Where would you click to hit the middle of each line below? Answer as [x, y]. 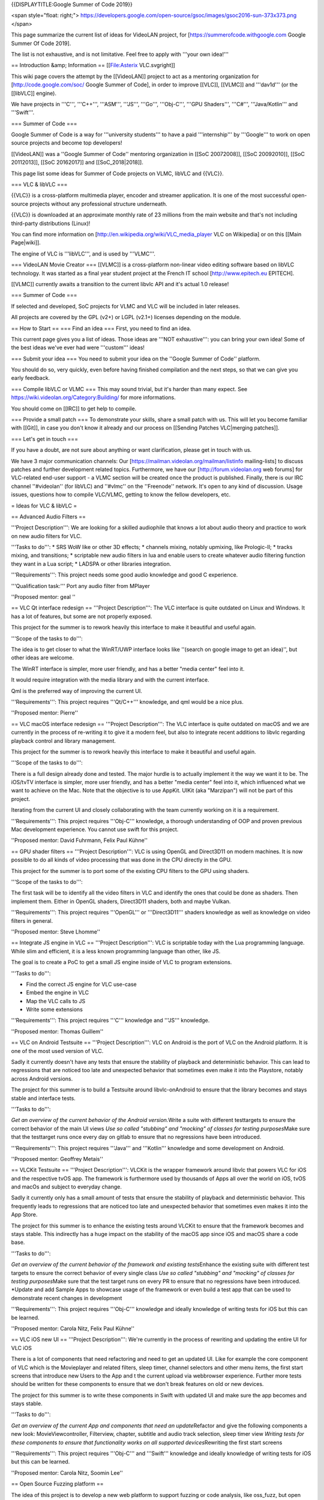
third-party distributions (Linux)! [51, 223]
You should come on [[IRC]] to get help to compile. [74, 409]
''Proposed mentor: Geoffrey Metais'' [57, 1159]
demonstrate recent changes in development [67, 1298]
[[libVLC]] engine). [34, 93]
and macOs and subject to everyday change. [67, 1187]
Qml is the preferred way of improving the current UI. [76, 691]
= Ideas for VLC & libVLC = [44, 505]
